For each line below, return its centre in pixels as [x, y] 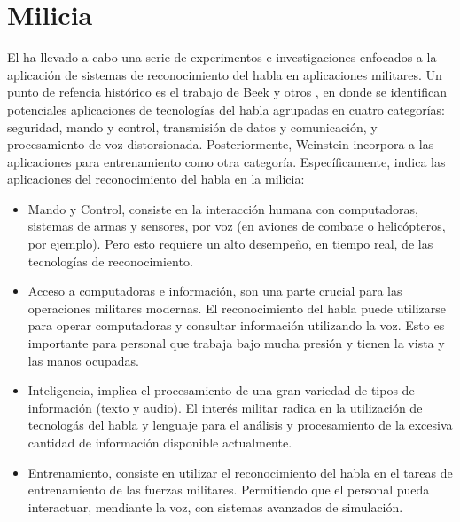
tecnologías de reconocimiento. [110, 261]
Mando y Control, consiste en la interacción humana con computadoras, [223, 208]
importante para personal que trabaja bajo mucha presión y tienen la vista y [236, 343]
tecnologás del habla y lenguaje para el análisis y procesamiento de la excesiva [240, 425]
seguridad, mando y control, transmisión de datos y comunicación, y [192, 127]
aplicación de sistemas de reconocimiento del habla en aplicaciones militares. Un [225, 74]
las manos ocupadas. [83, 360]
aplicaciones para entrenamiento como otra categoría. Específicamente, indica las [226, 161]
